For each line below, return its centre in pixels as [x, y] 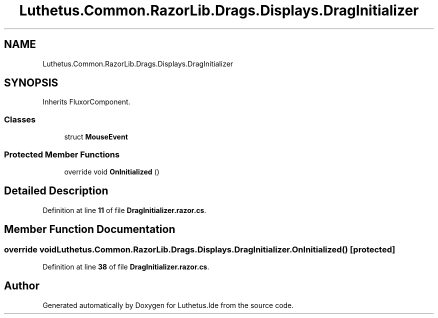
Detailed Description [56, 191]
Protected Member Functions [62, 154]
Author [22, 286]
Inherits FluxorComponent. [86, 102]
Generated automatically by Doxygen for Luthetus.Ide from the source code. [168, 305]
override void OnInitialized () [112, 171]
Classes [20, 119]
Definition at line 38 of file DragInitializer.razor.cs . [126, 267]
